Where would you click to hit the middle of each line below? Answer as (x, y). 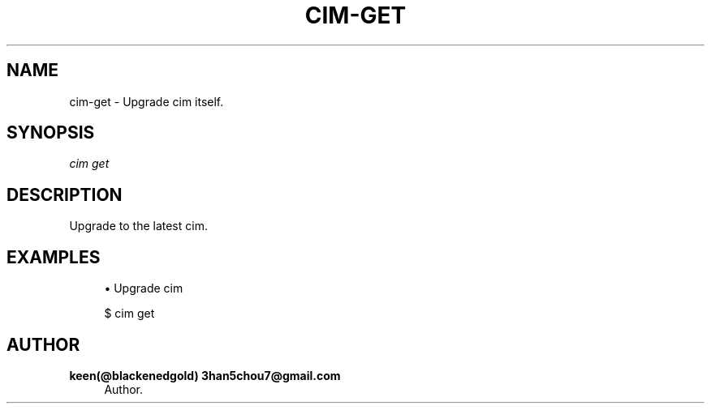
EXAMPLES (54, 257)
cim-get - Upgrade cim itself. (147, 101)
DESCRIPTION (65, 194)
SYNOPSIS (51, 133)
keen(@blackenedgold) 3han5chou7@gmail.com (205, 375)
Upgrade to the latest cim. (138, 226)
